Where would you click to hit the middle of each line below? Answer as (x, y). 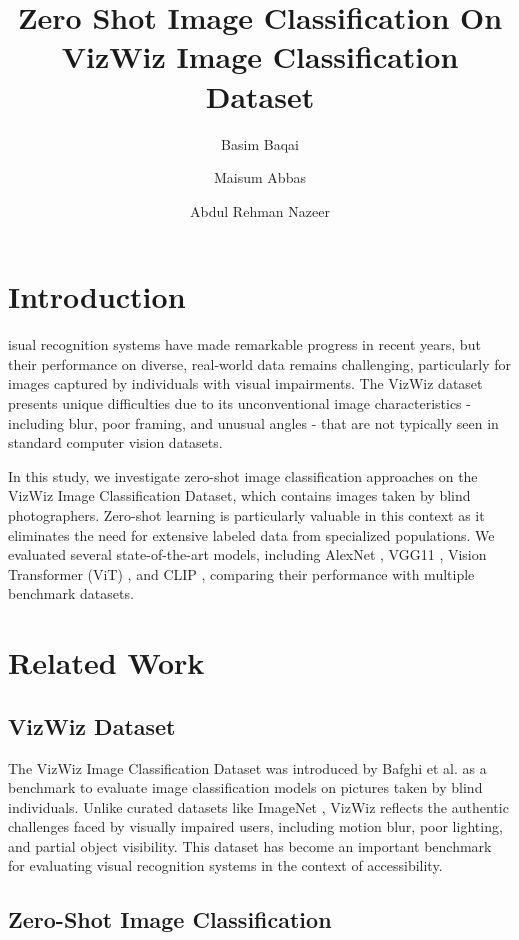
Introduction (97, 296)
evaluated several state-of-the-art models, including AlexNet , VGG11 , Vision (247, 554)
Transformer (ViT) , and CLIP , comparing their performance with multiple (241, 573)
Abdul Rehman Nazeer (260, 210)
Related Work (106, 662)
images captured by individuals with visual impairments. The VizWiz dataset (245, 383)
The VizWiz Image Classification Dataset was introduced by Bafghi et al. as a (247, 767)
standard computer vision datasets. (115, 442)
